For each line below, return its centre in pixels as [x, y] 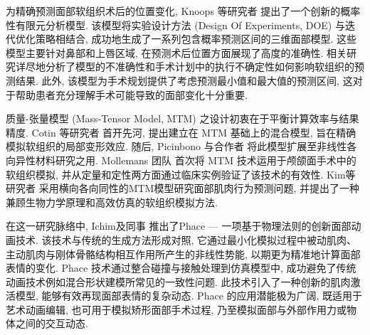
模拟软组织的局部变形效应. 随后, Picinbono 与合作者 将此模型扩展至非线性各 [181, 146]
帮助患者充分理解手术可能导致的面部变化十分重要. [131, 94]
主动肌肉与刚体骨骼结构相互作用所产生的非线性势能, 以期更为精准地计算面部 [183, 254]
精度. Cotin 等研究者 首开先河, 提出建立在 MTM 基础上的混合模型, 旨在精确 [181, 132]
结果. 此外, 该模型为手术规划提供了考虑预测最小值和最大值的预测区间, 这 [184, 80]
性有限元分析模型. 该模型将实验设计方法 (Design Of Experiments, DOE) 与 [175, 25]
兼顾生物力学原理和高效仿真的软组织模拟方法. [112, 202]
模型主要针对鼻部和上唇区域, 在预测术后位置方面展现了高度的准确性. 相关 [176, 52]
